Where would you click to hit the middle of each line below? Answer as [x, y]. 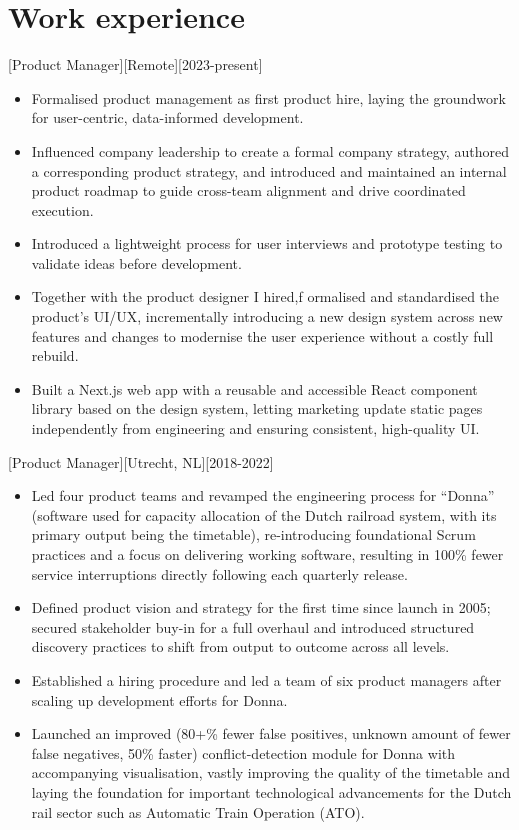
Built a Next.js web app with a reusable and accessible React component [254, 388]
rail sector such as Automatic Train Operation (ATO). [198, 811]
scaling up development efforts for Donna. [159, 699]
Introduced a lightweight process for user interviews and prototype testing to [267, 243]
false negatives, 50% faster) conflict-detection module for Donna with [243, 752]
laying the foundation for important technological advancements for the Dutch [271, 791]
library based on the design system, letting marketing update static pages [257, 408]
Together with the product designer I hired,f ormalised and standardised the [265, 296]
